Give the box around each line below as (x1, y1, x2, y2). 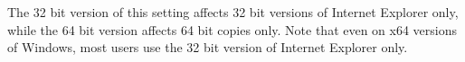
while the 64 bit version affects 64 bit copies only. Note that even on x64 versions (7, 20, 458, 39)
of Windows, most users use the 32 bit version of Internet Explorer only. (7, 38, 408, 57)
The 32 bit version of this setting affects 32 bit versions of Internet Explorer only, (7, 3, 459, 21)
